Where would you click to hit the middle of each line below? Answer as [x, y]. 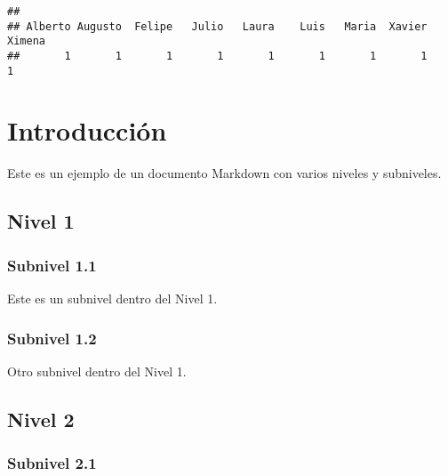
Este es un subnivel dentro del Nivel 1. [112, 298]
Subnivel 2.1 [52, 463]
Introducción [87, 130]
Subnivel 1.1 [52, 265]
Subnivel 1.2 [52, 338]
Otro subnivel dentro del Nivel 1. [97, 371]
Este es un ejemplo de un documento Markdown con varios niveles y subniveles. [224, 173]
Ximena [26, 41]
